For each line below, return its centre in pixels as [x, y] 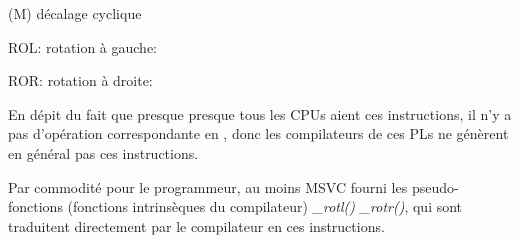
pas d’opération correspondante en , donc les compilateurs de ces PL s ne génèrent [258, 133]
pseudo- [435, 186]
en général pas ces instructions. [103, 152]
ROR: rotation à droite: [80, 80]
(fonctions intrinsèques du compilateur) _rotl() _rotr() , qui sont [265, 206]
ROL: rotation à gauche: [82, 46]
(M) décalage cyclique [75, 13]
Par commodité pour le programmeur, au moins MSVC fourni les [208, 186]
